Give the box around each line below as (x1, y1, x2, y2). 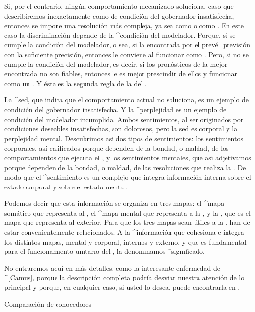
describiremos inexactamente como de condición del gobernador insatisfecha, (4, 10, 234, 21)
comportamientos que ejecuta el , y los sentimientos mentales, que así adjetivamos (4, 152, 251, 162)
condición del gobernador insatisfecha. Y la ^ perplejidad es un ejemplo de (4, 104, 227, 114)
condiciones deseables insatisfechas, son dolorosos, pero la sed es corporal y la (4, 124, 238, 134)
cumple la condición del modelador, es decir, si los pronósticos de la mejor (4, 59, 227, 69)
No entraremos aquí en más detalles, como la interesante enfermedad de (4, 262, 221, 273)
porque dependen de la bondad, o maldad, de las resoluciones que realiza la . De (4, 162, 246, 172)
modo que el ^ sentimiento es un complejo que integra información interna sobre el (4, 172, 251, 182)
